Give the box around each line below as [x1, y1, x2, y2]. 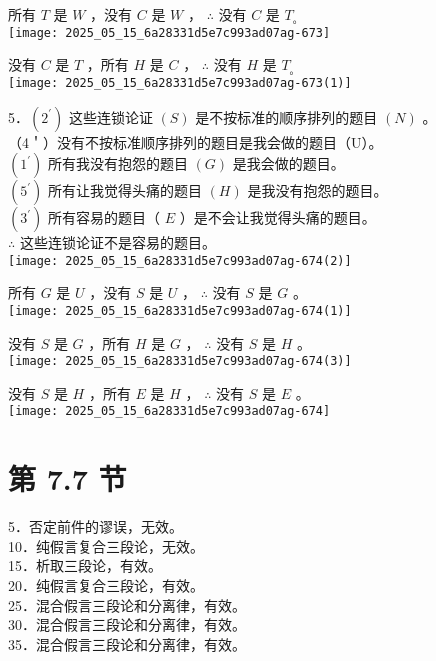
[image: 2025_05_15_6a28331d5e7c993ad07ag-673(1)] [8, 75, 352, 90]
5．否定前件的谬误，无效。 [8, 516, 183, 537]
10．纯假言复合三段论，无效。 [8, 535, 204, 556]
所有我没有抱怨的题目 [47, 153, 188, 174]
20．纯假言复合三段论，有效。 [8, 575, 204, 595]
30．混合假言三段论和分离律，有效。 [8, 614, 246, 635]
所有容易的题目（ [47, 207, 160, 228]
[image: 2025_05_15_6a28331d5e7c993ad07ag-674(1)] [8, 303, 352, 318]
